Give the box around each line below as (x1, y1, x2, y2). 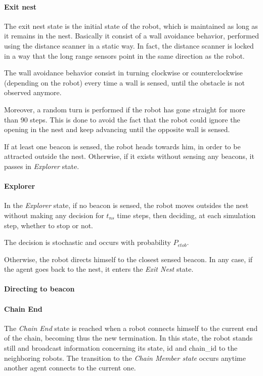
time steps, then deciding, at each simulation (117, 210, 256, 220)
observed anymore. (4, 87, 62, 98)
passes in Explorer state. (4, 160, 79, 171)
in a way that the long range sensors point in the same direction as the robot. (4, 50, 245, 61)
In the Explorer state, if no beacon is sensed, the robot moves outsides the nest (4, 200, 249, 211)
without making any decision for (4, 210, 104, 220)
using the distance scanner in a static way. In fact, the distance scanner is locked (4, 40, 254, 51)
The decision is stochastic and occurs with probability (4, 237, 171, 247)
